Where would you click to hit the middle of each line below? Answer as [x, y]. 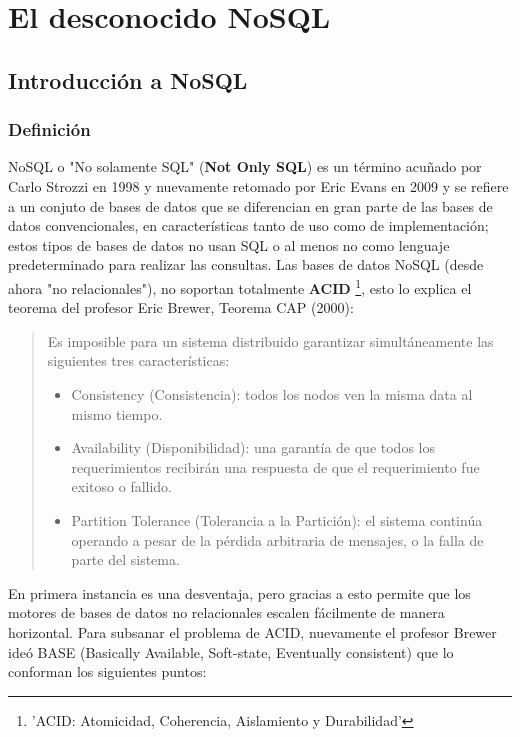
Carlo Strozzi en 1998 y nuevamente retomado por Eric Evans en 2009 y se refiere [258, 185]
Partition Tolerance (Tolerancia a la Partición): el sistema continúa [277, 519]
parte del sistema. [125, 559]
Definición [49, 129]
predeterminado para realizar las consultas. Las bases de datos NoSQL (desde [246, 264]
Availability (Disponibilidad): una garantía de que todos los [253, 447]
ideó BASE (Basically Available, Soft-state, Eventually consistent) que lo [231, 651]
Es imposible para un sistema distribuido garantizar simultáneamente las [270, 340]
